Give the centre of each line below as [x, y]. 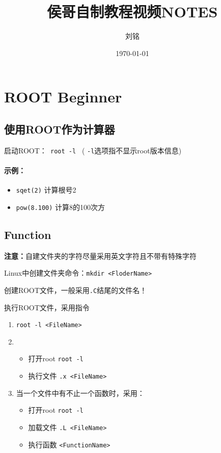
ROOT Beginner [63, 97]
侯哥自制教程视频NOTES [132, 11]
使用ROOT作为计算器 [60, 129]
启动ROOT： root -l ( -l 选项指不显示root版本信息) [93, 150]
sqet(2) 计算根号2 [46, 190]
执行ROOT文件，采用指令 [47, 307]
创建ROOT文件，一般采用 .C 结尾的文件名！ [76, 290]
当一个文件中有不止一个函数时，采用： [80, 393]
